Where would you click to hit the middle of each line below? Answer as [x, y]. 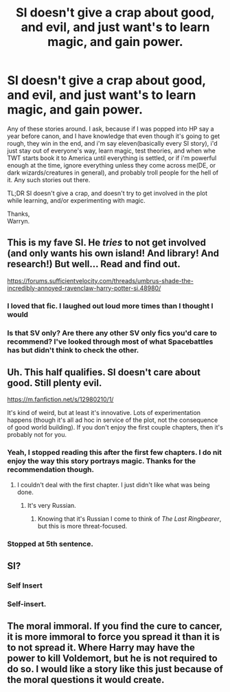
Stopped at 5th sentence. [50, 544]
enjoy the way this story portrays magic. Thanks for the [102, 461]
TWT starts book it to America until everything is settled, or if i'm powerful [112, 158]
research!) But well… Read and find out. [94, 264]
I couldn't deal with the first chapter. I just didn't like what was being [113, 484]
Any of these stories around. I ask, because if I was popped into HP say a [111, 129]
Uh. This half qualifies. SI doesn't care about [104, 372]
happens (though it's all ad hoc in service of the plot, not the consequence [113, 420]
